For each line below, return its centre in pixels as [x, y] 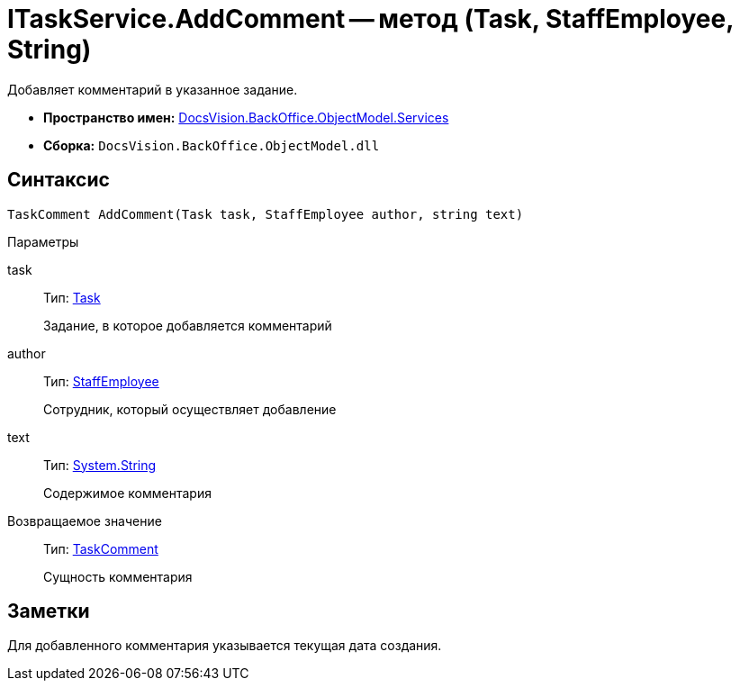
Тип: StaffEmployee [101, 381]
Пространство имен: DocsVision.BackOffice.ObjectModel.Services [246, 117]
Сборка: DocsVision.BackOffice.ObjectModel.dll [212, 145]
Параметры [43, 241]
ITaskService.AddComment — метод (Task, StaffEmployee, [370, 19]
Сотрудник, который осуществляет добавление [190, 409]
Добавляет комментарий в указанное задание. [153, 89]
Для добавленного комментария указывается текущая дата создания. [225, 646]
